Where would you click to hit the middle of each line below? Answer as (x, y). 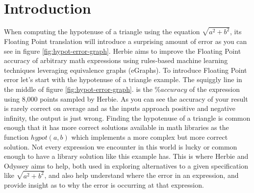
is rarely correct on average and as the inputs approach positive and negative (120, 108)
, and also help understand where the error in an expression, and (141, 175)
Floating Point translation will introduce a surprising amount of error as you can (126, 41)
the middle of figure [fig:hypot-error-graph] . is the (78, 89)
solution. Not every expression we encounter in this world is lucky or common (121, 146)
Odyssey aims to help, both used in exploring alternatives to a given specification (126, 165)
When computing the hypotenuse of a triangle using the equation (102, 32)
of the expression (215, 89)
